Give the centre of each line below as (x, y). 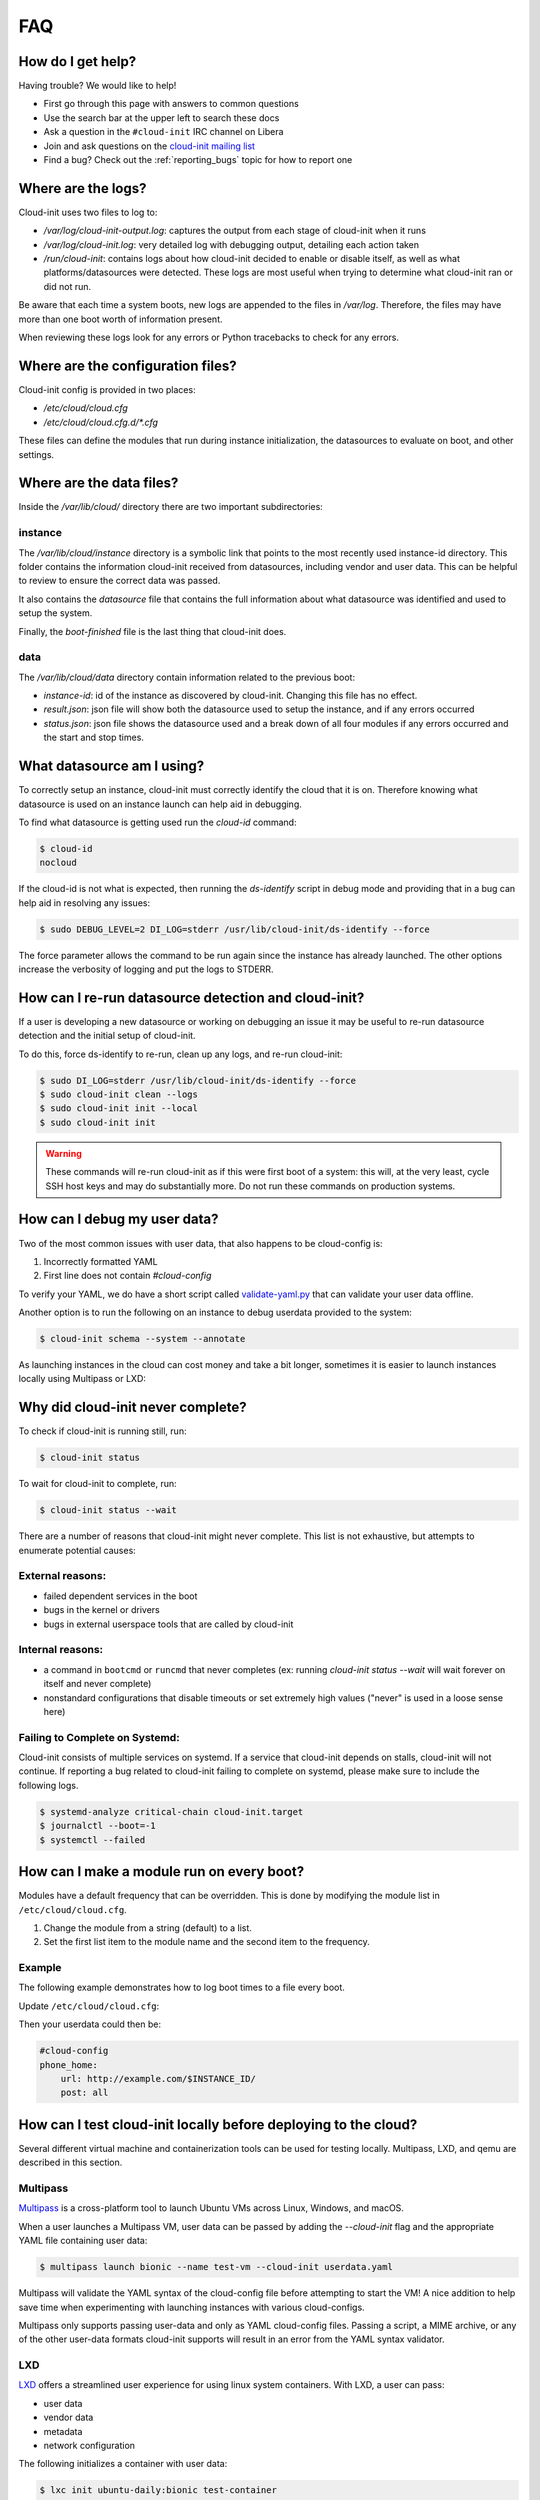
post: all (84, 2093)
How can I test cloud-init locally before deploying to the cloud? (218, 2124)
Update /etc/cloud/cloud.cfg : (89, 2006)
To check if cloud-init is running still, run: (102, 1431)
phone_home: (69, 2064)
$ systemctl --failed (92, 1839)
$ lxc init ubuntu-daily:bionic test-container (158, 2490)
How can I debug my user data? (118, 1219)
